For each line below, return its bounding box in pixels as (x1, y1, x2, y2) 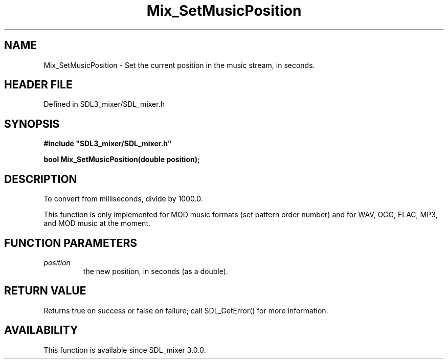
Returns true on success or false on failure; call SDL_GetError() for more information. (43, 306, 328, 315)
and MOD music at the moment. (43, 219, 150, 228)
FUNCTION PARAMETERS (4, 236, 137, 249)
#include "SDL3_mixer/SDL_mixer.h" (43, 139, 172, 148)
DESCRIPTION (4, 172, 77, 186)
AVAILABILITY (4, 324, 78, 337)
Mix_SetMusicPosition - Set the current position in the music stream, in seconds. (43, 60, 315, 70)
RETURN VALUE (4, 284, 86, 298)
